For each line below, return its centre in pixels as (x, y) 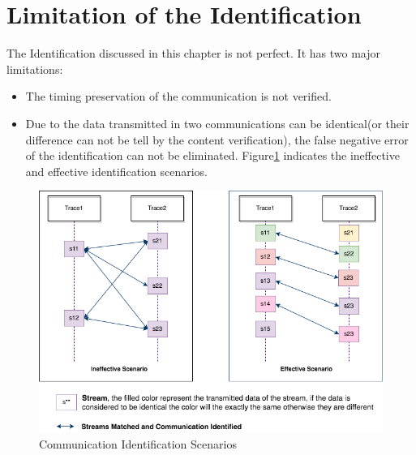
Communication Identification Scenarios (138, 444)
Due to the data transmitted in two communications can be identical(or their (217, 123)
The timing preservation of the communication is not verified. (178, 96)
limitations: (35, 69)
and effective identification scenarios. (116, 171)
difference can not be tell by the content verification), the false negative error (217, 139)
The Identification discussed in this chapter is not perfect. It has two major (194, 53)
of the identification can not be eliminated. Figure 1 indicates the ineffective (212, 155)
